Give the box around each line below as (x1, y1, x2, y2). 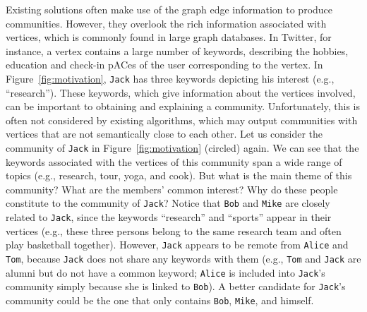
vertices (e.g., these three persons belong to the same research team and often (6, 223, 342, 238)
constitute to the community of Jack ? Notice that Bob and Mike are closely (6, 196, 330, 210)
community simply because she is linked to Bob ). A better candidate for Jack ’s (6, 279, 346, 294)
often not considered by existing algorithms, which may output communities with (6, 112, 358, 127)
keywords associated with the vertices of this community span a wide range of (6, 154, 342, 169)
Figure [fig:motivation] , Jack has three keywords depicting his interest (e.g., (6, 71, 335, 85)
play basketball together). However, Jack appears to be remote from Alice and (6, 237, 349, 252)
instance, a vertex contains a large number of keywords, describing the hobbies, (6, 43, 349, 58)
